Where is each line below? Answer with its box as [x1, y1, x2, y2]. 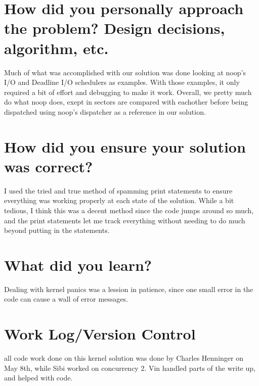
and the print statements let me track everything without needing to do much [4, 215, 245, 225]
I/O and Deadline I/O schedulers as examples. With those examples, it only [4, 77, 240, 87]
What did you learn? [4, 254, 152, 275]
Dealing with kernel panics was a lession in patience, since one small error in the [4, 283, 253, 294]
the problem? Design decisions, [4, 18, 225, 38]
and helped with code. [4, 372, 73, 383]
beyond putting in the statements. [4, 225, 110, 235]
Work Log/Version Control [4, 323, 196, 344]
